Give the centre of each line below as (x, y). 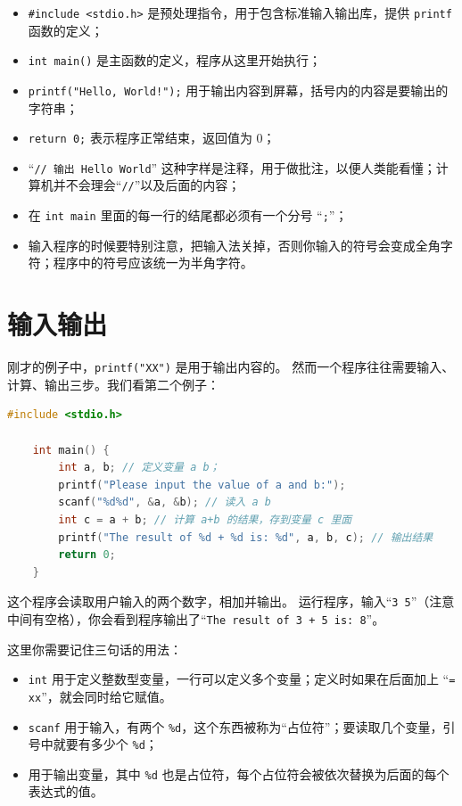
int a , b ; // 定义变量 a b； (139, 468)
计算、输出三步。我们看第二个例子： (113, 384)
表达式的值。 (66, 791)
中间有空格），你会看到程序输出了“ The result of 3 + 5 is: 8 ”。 (196, 618)
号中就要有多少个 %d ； (93, 744)
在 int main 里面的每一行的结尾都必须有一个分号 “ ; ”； (188, 215)
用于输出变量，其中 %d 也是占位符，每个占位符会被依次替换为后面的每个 (239, 773)
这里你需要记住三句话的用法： (95, 649)
